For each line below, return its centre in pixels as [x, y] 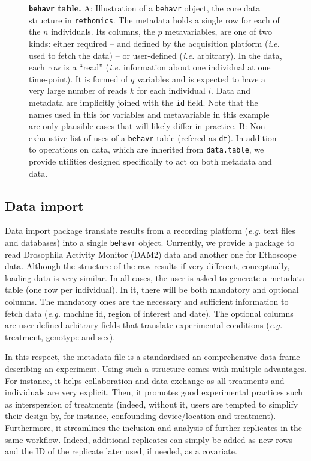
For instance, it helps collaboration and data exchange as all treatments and [145, 380]
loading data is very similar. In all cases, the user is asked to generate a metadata [155, 277]
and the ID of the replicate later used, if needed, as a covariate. [121, 451]
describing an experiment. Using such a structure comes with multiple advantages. [156, 369]
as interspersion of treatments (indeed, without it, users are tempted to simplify [152, 404]
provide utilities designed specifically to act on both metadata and [150, 161]
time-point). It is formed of [78, 78]
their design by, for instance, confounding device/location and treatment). [141, 416]
